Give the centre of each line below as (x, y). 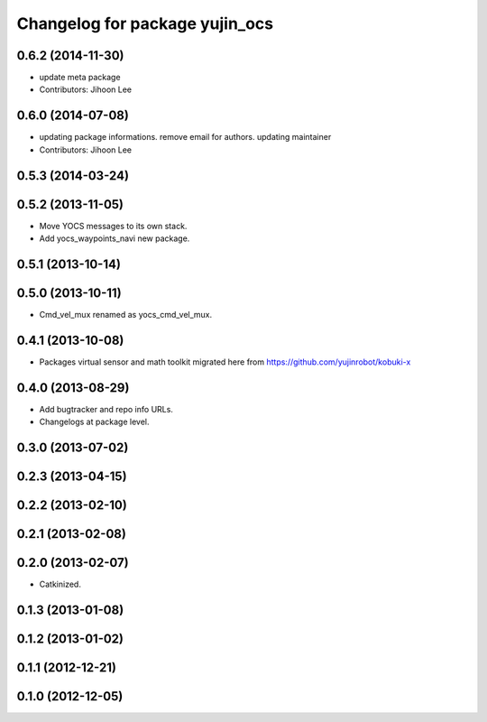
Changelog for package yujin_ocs (145, 23)
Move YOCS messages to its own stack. (113, 226)
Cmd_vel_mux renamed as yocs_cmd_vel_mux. (126, 314)
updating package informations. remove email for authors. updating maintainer (185, 137)
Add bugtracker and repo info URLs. (106, 409)
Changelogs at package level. (94, 422)
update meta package (80, 78)
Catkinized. (60, 584)
